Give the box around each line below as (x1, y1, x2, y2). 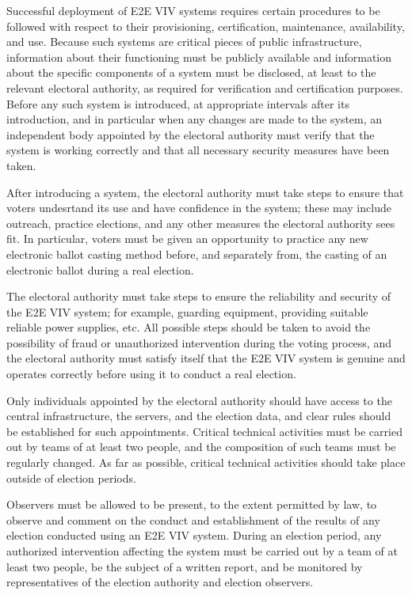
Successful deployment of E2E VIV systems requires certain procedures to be (6, 2, 380, 18)
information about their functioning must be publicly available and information (6, 48, 392, 65)
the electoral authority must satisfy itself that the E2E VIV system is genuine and (6, 350, 406, 366)
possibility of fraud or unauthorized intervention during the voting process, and (6, 334, 391, 351)
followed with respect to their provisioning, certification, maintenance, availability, (6, 17, 405, 34)
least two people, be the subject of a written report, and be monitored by (6, 558, 363, 574)
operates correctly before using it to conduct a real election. (6, 366, 296, 382)
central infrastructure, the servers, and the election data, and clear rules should (6, 407, 391, 424)
